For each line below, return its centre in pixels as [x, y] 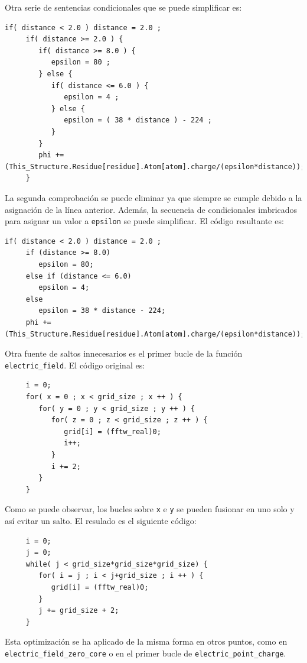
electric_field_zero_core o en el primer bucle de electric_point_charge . [146, 653]
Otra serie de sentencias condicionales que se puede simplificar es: [123, 7]
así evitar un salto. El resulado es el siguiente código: [101, 520]
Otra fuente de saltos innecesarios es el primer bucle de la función [124, 353]
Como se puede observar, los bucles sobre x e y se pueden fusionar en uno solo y [150, 509]
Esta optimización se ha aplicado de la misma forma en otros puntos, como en [146, 641]
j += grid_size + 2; [79, 611]
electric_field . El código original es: [75, 365]
